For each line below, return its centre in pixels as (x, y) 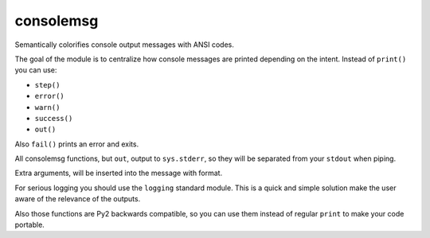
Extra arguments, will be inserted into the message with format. (119, 173)
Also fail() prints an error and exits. (77, 144)
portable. (30, 225)
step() (47, 85)
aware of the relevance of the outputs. (78, 199)
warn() (47, 107)
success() (54, 118)
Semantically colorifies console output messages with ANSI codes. (124, 45)
